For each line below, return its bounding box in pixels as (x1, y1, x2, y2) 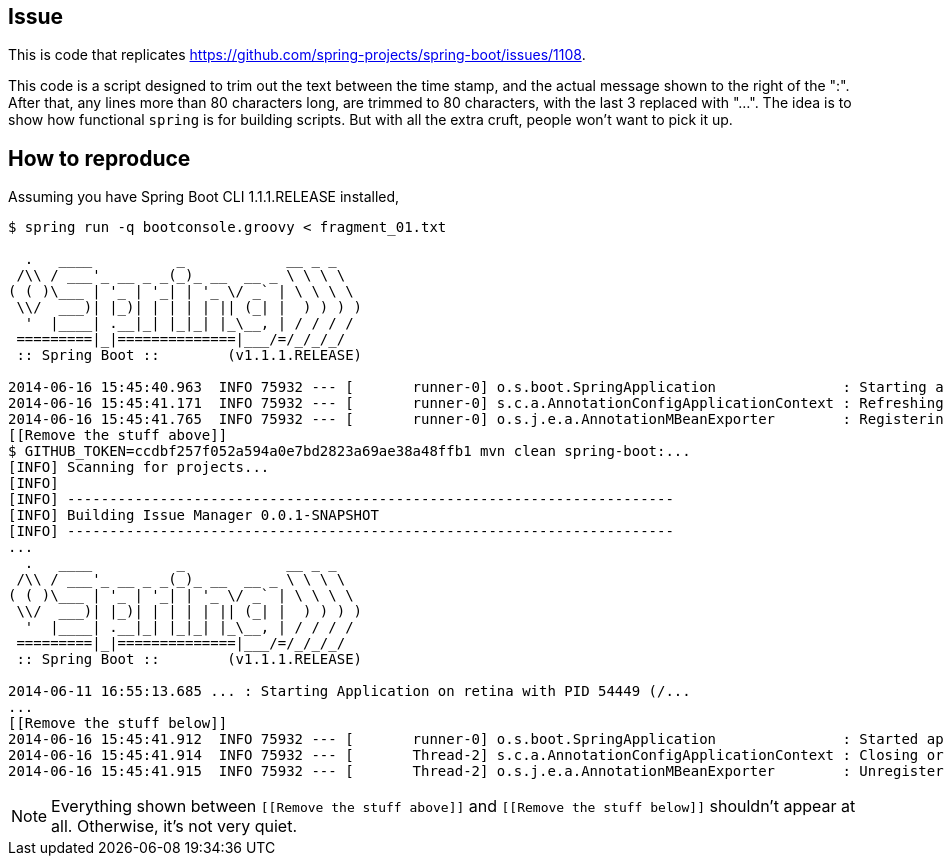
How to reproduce (8, 145, 191, 171)
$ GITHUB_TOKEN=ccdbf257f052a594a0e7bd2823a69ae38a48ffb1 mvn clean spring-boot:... (8, 443, 691, 460)
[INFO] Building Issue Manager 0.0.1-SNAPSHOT (8, 507, 379, 524)
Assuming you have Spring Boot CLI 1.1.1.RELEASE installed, (8, 188, 400, 206)
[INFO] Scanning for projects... (8, 459, 270, 476)
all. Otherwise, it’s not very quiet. (51, 816, 298, 837)
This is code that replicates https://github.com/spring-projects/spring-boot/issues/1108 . (8, 46, 586, 64)
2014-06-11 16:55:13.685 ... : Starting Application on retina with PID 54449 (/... (8, 683, 691, 700)
